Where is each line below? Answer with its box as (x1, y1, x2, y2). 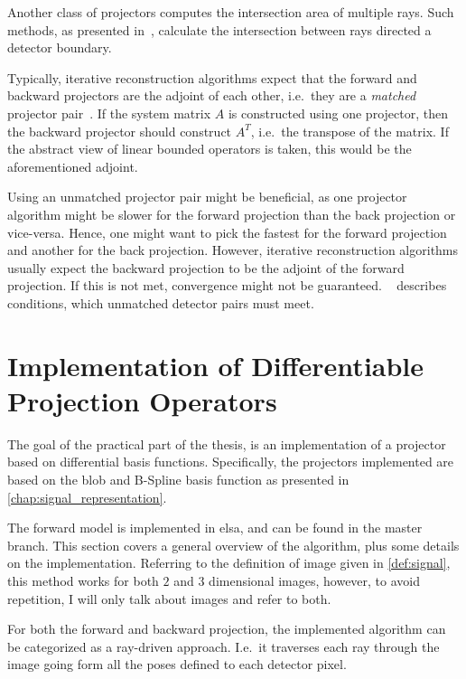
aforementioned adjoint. (7, 156, 138, 175)
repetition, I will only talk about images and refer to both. (7, 589, 331, 608)
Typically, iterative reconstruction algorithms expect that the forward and (7, 68, 417, 87)
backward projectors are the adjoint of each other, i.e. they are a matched (7, 86, 416, 105)
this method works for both (7, 571, 159, 589)
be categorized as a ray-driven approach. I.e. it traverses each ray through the (7, 637, 440, 655)
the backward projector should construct (7, 121, 232, 140)
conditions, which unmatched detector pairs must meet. (7, 293, 314, 312)
